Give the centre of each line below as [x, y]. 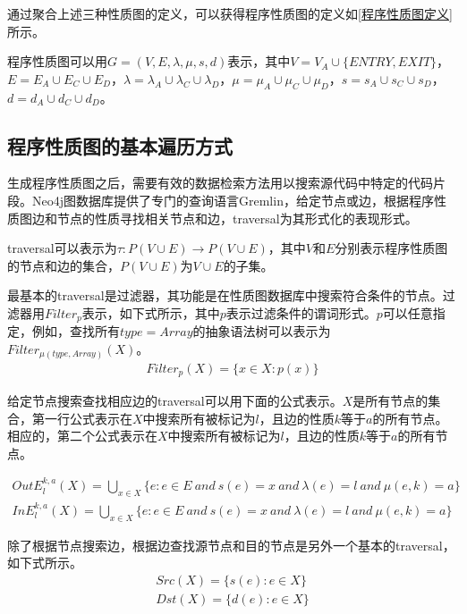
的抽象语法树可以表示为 [262, 331]
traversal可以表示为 [62, 248]
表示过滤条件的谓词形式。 [301, 312]
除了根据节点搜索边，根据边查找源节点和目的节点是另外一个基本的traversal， [231, 545]
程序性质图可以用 [57, 61]
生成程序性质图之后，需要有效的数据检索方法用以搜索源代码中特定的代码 [220, 183]
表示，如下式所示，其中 [151, 312]
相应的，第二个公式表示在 [82, 436]
